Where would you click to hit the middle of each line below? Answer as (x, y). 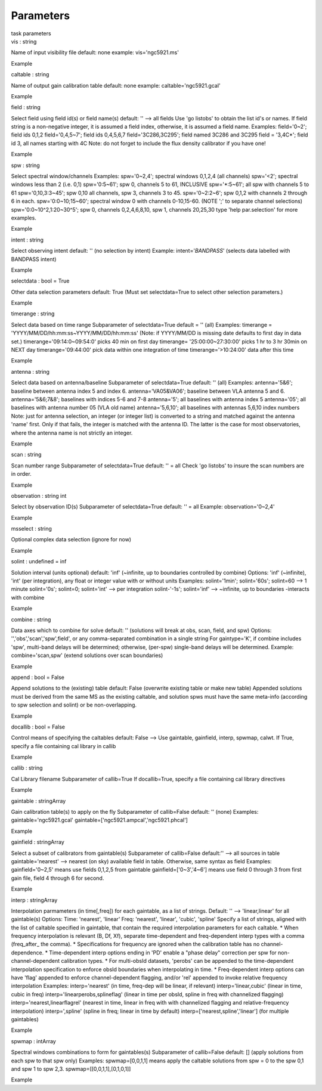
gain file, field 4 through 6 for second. (58, 878)
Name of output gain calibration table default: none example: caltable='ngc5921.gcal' (116, 85)
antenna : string (30, 371)
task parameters (31, 33)
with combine (28, 597)
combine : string (31, 619)
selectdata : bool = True (40, 281)
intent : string (27, 240)
